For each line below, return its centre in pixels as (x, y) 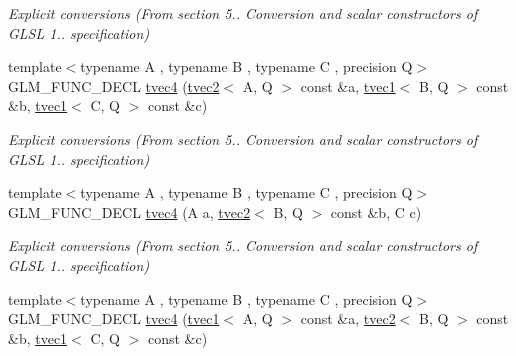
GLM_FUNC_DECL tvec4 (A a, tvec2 (129, 211)
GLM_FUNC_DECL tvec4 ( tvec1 (114, 318)
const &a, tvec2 (348, 318)
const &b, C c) (376, 211)
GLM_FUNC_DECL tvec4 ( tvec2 (114, 85)
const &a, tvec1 (348, 85)
